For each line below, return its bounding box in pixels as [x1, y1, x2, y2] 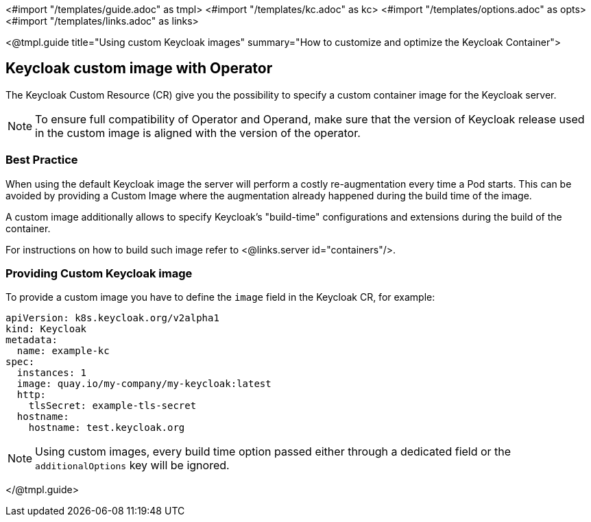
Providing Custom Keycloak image [5, 266, 193, 280]
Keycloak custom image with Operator [5, 60, 273, 77]
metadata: [5, 334, 58, 346]
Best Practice [5, 153, 78, 167]
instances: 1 [16, 367, 87, 379]
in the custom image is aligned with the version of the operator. [35, 125, 361, 140]
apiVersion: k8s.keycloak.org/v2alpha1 [5, 312, 219, 324]
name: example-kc [16, 345, 110, 357]
